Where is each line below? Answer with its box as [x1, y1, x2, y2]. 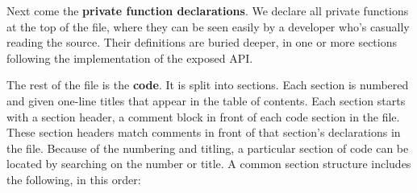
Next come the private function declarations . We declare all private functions [6, 2, 409, 18]
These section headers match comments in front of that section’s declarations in [6, 124, 401, 141]
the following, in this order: [6, 170, 141, 187]
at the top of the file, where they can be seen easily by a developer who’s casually [6, 18, 410, 35]
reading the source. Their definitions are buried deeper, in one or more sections [6, 34, 398, 51]
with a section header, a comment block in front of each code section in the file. [6, 108, 400, 125]
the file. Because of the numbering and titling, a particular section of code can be [6, 139, 409, 156]
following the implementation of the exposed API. [6, 49, 253, 66]
